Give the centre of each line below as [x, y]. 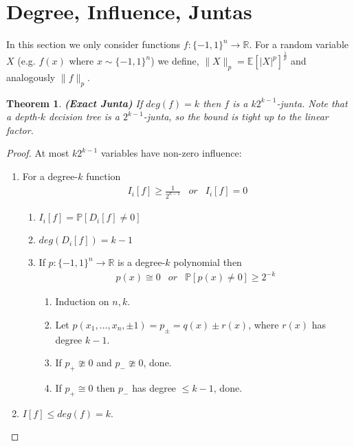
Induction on [82, 301]
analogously [31, 77]
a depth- [23, 116]
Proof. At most [38, 153]
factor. [20, 130]
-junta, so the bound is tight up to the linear [236, 116]
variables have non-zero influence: [171, 153]
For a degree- [50, 176]
